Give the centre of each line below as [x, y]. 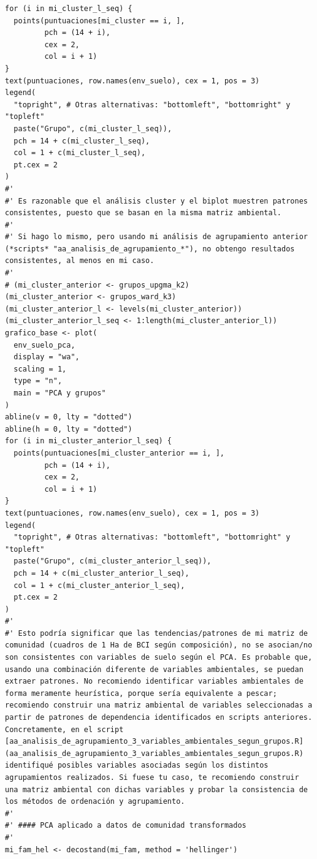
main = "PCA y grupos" [60, 393]
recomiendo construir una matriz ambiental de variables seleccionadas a [159, 705]
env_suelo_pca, [44, 345]
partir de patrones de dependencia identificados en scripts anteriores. [159, 718]
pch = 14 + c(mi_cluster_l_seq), [82, 141]
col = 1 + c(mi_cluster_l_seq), [80, 153]
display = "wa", [47, 357]
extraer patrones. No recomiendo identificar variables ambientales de [154, 681]
